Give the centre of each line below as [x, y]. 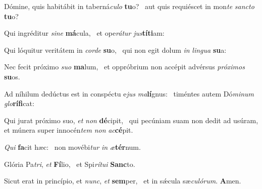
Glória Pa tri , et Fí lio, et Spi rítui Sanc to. [70, 164]
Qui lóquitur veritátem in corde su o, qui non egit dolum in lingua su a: [115, 50]
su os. [12, 76]
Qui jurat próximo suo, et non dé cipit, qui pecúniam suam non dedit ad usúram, [131, 120]
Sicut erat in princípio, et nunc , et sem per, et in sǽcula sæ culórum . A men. [123, 181]
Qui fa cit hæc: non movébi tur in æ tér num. [72, 147]
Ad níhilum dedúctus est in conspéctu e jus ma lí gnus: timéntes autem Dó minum [129, 93]
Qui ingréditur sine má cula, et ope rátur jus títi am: [84, 33]
